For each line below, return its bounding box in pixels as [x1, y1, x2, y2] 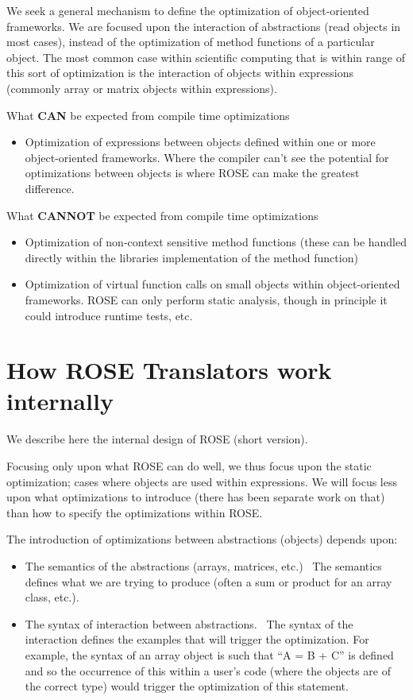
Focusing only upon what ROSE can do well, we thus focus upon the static [6, 458, 372, 474]
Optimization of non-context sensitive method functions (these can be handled [25, 234, 407, 250]
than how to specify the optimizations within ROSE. [6, 504, 263, 520]
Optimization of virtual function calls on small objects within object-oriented [25, 276, 400, 292]
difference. [25, 180, 75, 196]
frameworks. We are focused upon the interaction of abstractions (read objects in [6, 17, 401, 34]
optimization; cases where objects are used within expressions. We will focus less [6, 473, 397, 489]
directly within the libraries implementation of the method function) [25, 249, 358, 265]
